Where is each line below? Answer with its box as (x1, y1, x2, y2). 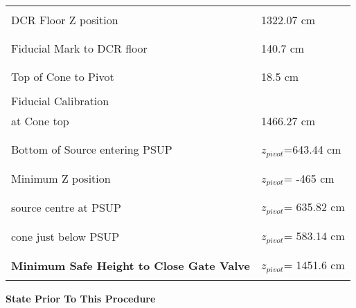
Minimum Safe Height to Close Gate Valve (11, 257, 250, 273)
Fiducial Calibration (11, 92, 109, 109)
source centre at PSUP (11, 199, 121, 215)
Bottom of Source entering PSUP (11, 141, 172, 158)
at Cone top (11, 112, 69, 129)
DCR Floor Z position (11, 11, 118, 28)
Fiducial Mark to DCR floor (11, 39, 148, 56)
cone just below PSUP (11, 228, 120, 244)
